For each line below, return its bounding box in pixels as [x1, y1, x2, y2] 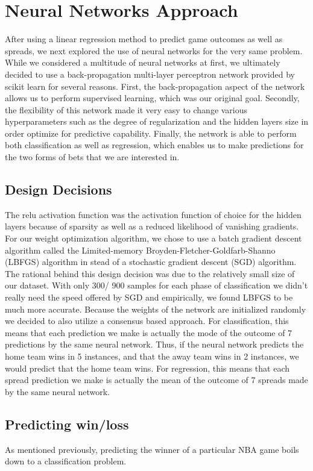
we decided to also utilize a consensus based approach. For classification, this [5, 314, 289, 327]
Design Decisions [5, 180, 112, 199]
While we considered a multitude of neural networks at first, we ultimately [5, 56, 280, 69]
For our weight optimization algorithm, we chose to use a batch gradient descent [5, 232, 302, 245]
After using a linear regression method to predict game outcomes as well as [5, 33, 283, 45]
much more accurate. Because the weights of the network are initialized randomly [5, 302, 306, 315]
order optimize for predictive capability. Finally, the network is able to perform [5, 126, 297, 139]
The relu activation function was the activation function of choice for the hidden [5, 208, 302, 220]
